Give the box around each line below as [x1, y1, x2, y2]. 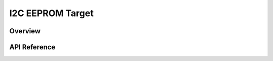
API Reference [9, 43, 56, 51]
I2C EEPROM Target [9, 8, 94, 19]
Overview [9, 27, 41, 35]
